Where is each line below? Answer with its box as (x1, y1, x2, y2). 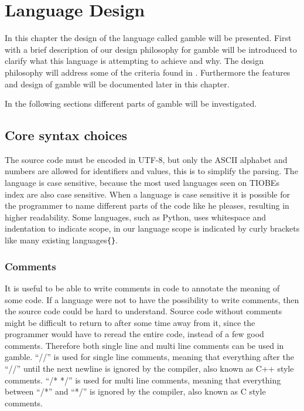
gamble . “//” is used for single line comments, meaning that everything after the (5, 351, 294, 363)
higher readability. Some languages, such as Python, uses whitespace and (5, 210, 267, 223)
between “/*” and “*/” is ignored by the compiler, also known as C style (5, 385, 266, 398)
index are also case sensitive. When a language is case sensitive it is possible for (5, 188, 290, 200)
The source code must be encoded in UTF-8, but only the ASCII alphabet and (5, 153, 288, 165)
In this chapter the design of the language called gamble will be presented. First (5, 32, 292, 44)
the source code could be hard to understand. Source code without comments (5, 305, 282, 317)
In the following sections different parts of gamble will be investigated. (5, 97, 257, 110)
